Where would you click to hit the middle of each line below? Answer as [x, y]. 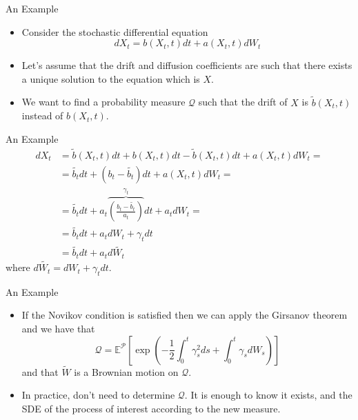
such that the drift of [243, 102]
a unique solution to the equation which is [111, 78]
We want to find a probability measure [103, 102]
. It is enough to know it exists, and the [268, 395]
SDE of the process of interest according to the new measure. [151, 409]
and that [40, 371]
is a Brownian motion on [126, 371]
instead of [42, 116]
